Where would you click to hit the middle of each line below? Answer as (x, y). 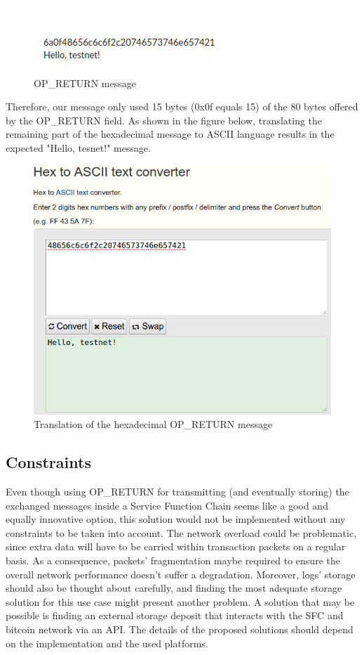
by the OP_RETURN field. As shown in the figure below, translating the (164, 120)
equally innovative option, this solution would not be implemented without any (176, 519)
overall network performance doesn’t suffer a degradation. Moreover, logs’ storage (181, 574)
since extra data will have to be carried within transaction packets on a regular (176, 546)
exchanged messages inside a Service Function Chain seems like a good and (167, 505)
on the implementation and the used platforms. (107, 643)
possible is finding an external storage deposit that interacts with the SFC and (175, 615)
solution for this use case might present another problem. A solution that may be (180, 601)
